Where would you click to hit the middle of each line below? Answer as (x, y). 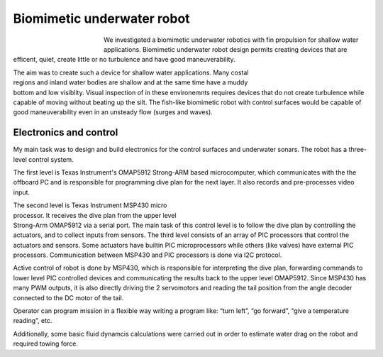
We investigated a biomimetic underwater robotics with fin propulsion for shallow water (231, 40)
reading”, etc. (33, 321)
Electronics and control (66, 132)
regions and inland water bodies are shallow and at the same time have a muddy (131, 82)
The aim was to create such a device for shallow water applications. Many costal (131, 72)
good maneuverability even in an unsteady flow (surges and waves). (113, 112)
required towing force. (45, 344)
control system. (51, 159)
